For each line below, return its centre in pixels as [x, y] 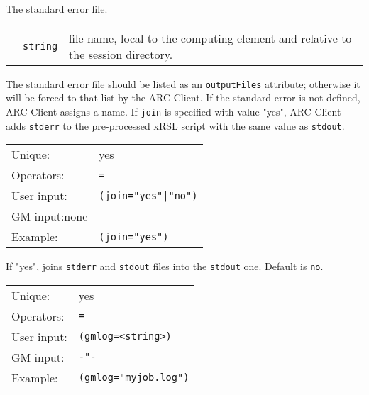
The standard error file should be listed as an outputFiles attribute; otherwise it [183, 83]
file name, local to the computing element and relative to [210, 38]
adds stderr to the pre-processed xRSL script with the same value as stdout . [175, 125]
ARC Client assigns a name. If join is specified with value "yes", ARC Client [174, 111]
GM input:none [50, 216]
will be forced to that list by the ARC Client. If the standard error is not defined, [183, 98]
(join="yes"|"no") [148, 195]
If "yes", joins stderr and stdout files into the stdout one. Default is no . [165, 266]
